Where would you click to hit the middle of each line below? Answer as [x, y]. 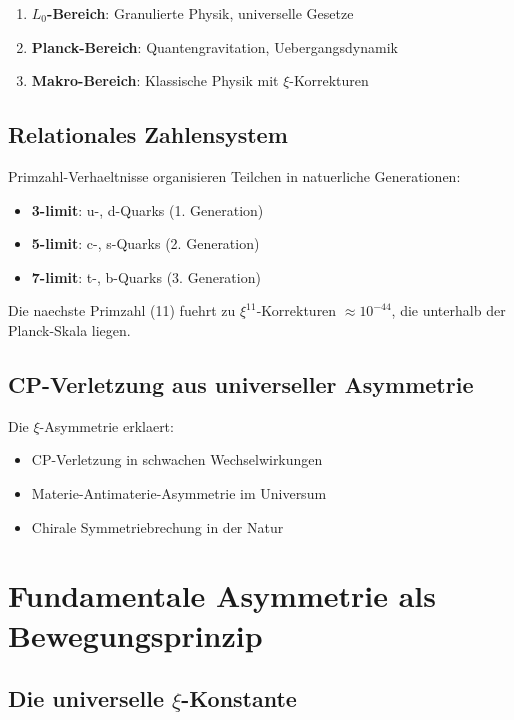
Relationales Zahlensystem [148, 134]
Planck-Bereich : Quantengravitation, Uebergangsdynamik [214, 46]
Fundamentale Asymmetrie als [222, 595]
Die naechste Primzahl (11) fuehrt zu [122, 310]
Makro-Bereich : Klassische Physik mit [155, 80]
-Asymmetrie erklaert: [106, 425]
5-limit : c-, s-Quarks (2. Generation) [145, 243]
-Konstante [239, 698]
